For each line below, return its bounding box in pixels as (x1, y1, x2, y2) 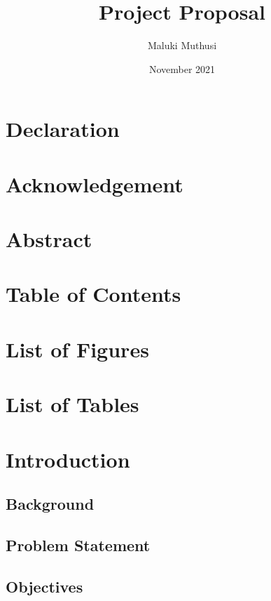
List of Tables (6, 390, 139, 418)
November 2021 (148, 61, 216, 76)
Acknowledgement (6, 169, 183, 198)
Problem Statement (6, 534, 151, 555)
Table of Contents (6, 279, 181, 308)
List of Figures (6, 334, 149, 363)
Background (6, 493, 95, 515)
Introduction (6, 444, 130, 473)
